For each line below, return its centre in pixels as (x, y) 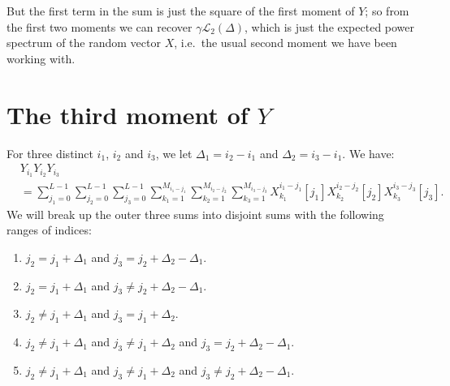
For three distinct (50, 153)
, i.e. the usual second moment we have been (286, 43)
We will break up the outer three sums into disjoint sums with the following (195, 214)
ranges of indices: (49, 230)
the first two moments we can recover (100, 26)
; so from (387, 11)
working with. (41, 58)
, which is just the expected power (330, 26)
